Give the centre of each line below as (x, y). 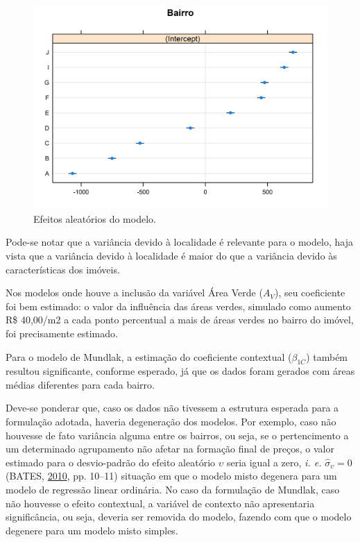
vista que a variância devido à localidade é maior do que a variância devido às (171, 255)
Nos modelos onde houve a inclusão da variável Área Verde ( (134, 293)
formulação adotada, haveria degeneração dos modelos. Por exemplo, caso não (171, 422)
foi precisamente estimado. (62, 333)
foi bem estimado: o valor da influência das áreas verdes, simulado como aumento (178, 306)
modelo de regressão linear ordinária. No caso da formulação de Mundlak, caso (173, 490)
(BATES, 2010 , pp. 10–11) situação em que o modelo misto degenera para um (171, 476)
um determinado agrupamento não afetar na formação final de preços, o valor (170, 449)
